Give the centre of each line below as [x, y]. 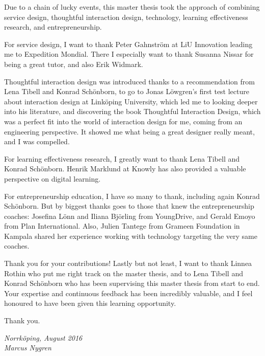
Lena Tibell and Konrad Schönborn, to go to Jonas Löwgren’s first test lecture [127, 91]
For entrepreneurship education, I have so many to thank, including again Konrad [132, 196]
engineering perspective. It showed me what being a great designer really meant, [129, 131]
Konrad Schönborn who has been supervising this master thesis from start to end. [132, 283]
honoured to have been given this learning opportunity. [90, 303]
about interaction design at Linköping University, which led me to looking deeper [131, 101]
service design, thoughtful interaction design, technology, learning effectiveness [126, 17]
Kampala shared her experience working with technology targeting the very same [131, 236]
